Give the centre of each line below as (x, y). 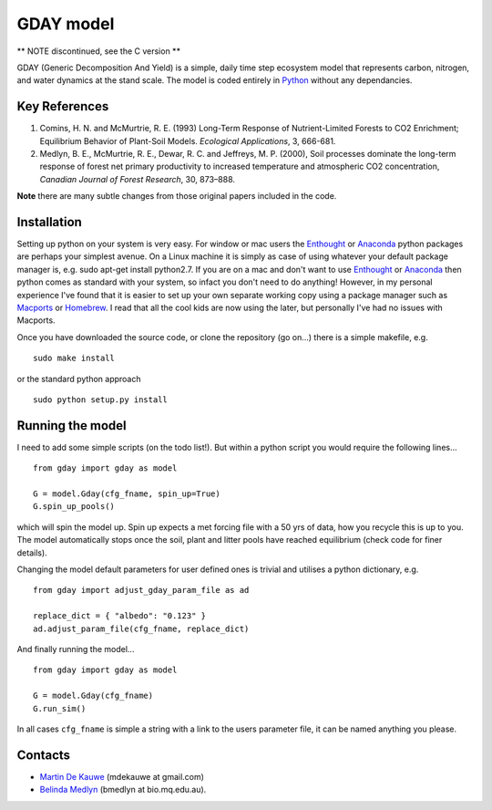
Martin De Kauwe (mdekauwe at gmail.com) (122, 776)
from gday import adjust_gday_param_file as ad (141, 590)
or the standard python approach (79, 379)
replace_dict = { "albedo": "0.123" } (120, 616)
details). (32, 553)
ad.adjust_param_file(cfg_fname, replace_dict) (141, 628)
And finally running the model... (76, 649)
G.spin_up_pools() (74, 507)
